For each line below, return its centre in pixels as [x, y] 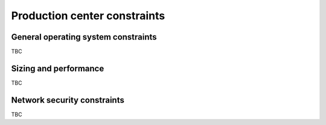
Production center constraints [88, 16]
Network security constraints [68, 100]
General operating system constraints [84, 37]
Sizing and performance [58, 68]
